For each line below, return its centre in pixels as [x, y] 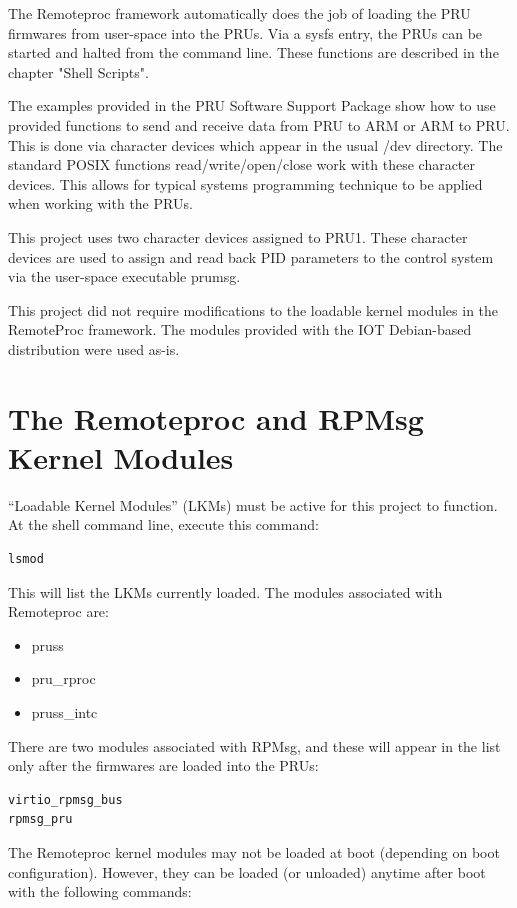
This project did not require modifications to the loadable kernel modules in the [253, 309]
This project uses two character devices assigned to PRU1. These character [238, 236]
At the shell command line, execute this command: [163, 524]
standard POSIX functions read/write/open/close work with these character [242, 164]
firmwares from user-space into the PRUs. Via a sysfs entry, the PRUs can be [245, 32]
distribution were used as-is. [94, 348]
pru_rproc [63, 678]
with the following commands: [100, 891]
